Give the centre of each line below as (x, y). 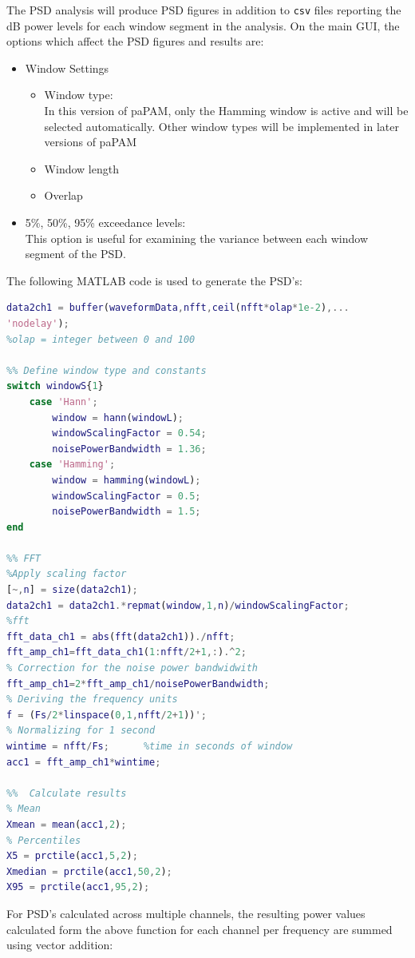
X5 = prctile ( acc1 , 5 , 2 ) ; (72, 856)
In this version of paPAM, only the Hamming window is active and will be (226, 111)
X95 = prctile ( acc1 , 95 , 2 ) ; (78, 887)
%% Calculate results (67, 793)
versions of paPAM (91, 142)
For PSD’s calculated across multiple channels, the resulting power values (186, 913)
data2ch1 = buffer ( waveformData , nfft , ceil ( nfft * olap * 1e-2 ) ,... (178, 308)
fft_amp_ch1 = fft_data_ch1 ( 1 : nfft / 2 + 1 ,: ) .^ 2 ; (126, 652)
